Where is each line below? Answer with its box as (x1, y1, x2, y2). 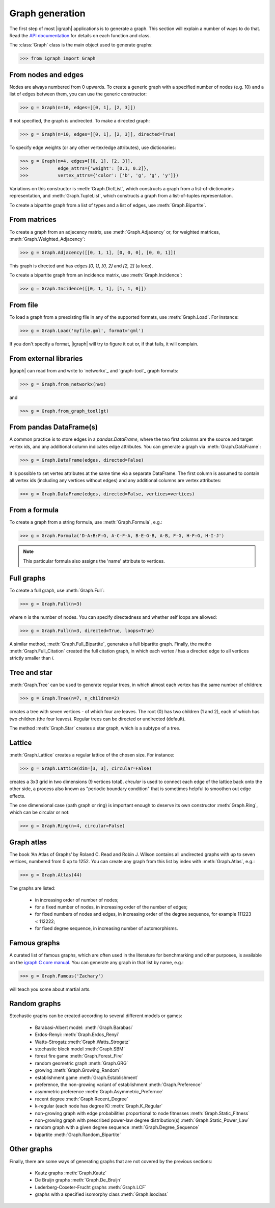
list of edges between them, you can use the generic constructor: (9, 91, 147, 97)
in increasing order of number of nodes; (35, 897, 119, 903)
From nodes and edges (9, 70, 84, 79)
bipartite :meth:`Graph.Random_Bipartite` (35, 1131, 121, 1138)
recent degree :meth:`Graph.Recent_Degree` (35, 1096, 128, 1102)
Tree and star (9, 668, 53, 677)
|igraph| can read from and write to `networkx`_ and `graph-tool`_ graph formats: (9, 367, 178, 373)
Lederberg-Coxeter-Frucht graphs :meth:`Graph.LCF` (35, 1184, 147, 1190)
